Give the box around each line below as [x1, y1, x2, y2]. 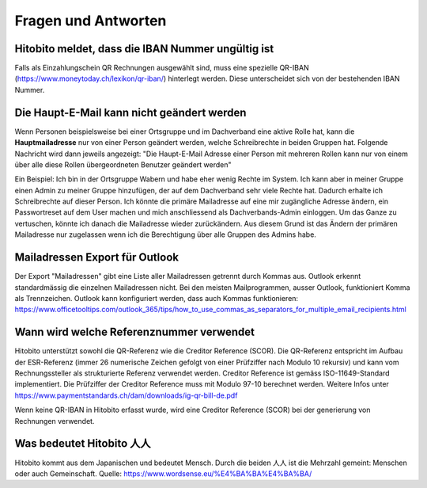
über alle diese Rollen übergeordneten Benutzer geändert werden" [14, 159, 232, 170]
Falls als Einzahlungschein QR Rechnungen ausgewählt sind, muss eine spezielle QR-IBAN [14, 63, 309, 73]
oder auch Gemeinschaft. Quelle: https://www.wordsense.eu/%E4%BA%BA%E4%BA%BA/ [14, 468, 312, 478]
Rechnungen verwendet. [14, 416, 95, 425]
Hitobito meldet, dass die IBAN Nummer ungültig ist [14, 42, 274, 55]
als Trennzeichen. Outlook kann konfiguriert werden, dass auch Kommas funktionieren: [14, 293, 299, 303]
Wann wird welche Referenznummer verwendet [14, 326, 255, 339]
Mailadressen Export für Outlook [14, 250, 179, 265]
